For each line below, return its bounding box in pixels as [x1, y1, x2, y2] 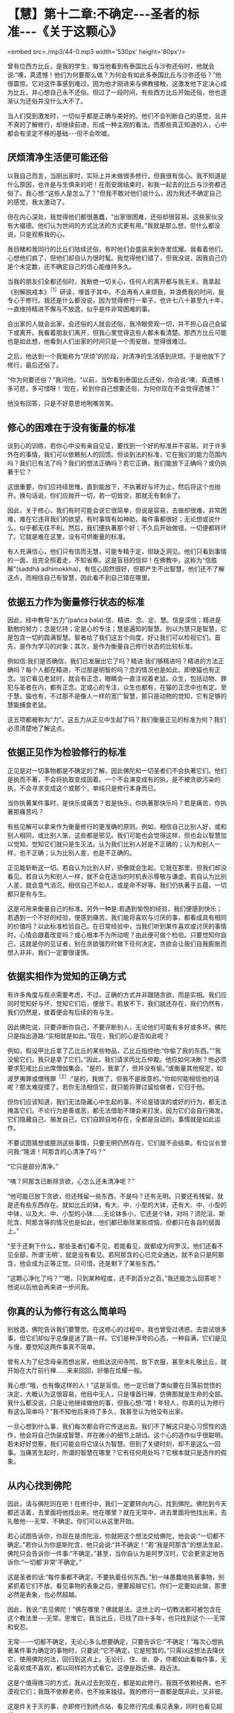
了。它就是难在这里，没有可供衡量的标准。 [7, 533, 130, 541]
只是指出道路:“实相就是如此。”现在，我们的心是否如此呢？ [7, 1032, 170, 1040]
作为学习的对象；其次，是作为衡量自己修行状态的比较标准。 [25, 642, 196, 651]
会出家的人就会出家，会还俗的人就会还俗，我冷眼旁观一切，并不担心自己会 [7, 319, 221, 328]
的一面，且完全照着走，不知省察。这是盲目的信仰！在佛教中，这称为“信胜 [7, 556, 218, 565]
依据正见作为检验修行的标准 [7, 746, 127, 758]
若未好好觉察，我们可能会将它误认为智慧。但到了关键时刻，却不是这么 [7, 1440, 209, 1448]
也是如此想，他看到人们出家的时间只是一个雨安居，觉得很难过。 [7, 337, 190, 346]
